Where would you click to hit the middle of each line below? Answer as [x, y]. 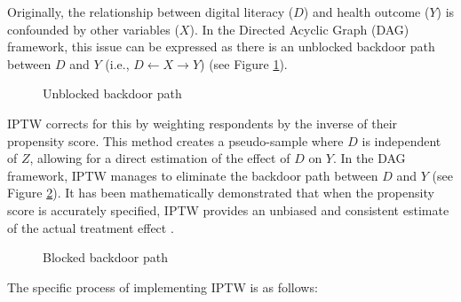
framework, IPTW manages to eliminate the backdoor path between [193, 175]
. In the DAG [369, 158]
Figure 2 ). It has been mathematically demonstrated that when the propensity [221, 193]
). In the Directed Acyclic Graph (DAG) [299, 29]
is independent [401, 140]
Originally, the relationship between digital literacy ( [151, 12]
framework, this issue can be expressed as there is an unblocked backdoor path [221, 46]
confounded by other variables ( [93, 29]
